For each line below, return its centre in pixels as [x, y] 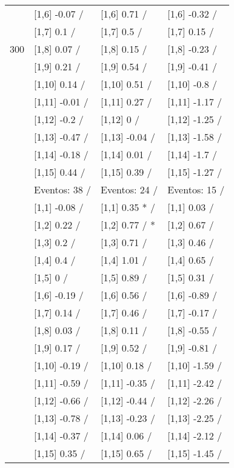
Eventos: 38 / [63, 189]
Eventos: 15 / [196, 189]
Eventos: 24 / [129, 189]
